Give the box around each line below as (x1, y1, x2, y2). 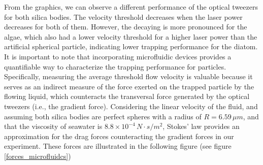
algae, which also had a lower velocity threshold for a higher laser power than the (4, 31, 257, 42)
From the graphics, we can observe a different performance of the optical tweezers (4, 2, 258, 12)
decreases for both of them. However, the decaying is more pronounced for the (4, 21, 247, 32)
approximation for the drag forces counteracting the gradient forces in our (4, 130, 234, 141)
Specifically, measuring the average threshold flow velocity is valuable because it (4, 71, 253, 82)
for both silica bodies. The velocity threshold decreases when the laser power (4, 11, 243, 22)
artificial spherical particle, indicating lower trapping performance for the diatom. (4, 41, 258, 52)
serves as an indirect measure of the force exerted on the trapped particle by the (4, 81, 254, 91)
